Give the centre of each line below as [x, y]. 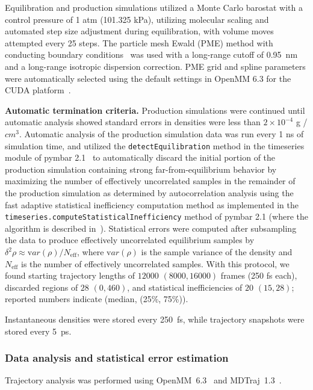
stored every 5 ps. [38, 331]
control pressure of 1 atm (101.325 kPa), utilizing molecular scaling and [137, 19]
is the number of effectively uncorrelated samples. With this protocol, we [155, 263]
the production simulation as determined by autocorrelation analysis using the [149, 192]
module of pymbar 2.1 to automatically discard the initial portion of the [140, 157]
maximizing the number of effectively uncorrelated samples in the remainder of [150, 181]
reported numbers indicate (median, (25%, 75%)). [97, 299]
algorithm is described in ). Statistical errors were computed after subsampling [151, 228]
